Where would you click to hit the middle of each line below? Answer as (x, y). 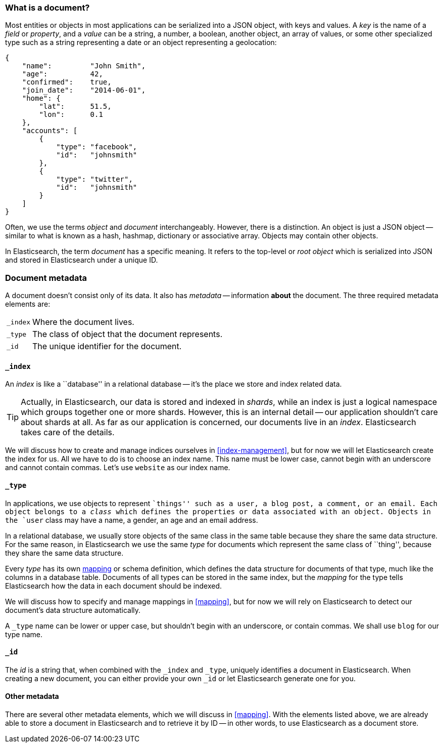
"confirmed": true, (67, 82)
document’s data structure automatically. (73, 610)
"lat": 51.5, (75, 107)
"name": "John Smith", (84, 66)
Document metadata (46, 278)
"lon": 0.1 (71, 115)
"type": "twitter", (94, 179)
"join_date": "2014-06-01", (84, 90)
